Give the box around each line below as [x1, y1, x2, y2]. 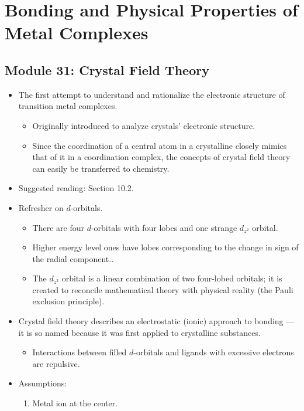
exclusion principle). [32, 295, 105, 307]
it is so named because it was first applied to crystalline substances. [18, 326, 261, 338]
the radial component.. [32, 252, 114, 264]
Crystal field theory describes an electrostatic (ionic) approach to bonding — [18, 315, 295, 327]
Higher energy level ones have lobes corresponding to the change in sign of [32, 241, 299, 253]
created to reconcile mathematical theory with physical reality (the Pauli [32, 283, 293, 295]
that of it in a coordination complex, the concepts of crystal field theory [32, 151, 291, 163]
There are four [32, 221, 84, 233]
